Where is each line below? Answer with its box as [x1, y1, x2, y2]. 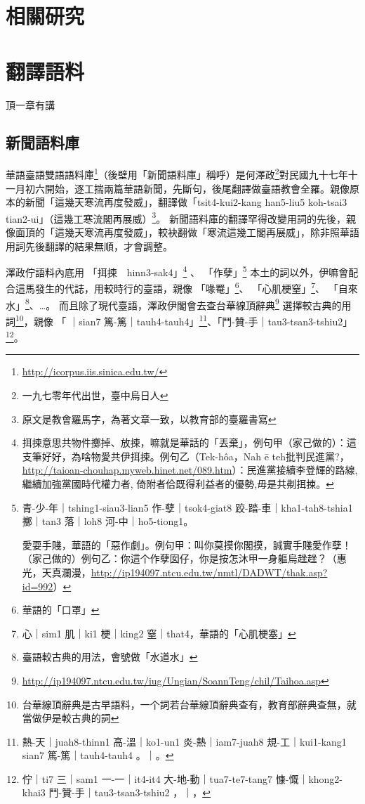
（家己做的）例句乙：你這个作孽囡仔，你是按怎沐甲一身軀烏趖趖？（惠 [22, 551, 347, 566]
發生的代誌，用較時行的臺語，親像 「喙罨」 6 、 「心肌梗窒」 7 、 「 [34, 279, 338, 296]
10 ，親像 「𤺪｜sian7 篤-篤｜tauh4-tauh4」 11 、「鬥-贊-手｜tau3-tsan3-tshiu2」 [15, 311, 353, 328]
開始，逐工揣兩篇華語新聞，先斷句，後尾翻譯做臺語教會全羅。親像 [44, 181, 350, 195]
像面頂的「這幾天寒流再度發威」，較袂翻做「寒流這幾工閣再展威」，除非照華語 [6, 224, 359, 239]
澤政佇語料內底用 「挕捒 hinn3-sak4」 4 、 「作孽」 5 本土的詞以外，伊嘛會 [6, 263, 349, 279]
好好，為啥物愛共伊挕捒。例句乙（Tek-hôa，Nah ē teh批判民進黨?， [41, 448, 350, 463]
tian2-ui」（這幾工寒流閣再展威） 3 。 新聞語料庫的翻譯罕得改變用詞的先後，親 [6, 209, 356, 226]
